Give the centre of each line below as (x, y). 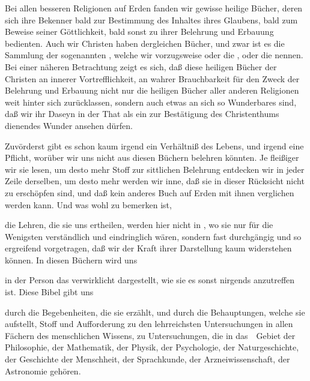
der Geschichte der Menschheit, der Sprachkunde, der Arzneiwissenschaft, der (147, 359)
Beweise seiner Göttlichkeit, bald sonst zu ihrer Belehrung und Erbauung (139, 31)
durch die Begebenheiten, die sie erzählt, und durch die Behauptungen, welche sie (155, 312)
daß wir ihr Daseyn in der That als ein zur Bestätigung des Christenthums (142, 114)
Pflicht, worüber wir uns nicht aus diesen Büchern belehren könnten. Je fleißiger (152, 157)
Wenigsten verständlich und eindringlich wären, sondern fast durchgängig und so (153, 236)
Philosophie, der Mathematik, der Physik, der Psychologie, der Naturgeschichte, (152, 347)
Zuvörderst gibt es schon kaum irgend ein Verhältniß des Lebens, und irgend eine (154, 145)
